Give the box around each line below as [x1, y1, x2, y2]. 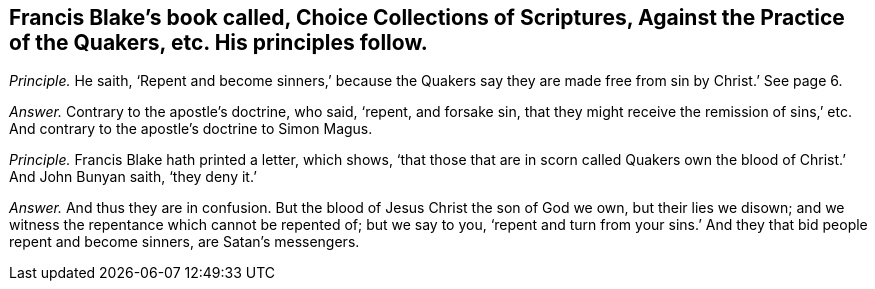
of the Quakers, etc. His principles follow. [9, 30, 428, 55]
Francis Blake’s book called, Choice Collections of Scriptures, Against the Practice [9, 5, 845, 30]
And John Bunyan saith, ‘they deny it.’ [9, 168, 257, 186]
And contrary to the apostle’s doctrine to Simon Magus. [9, 120, 373, 138]
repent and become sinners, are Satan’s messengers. [9, 233, 360, 251]
